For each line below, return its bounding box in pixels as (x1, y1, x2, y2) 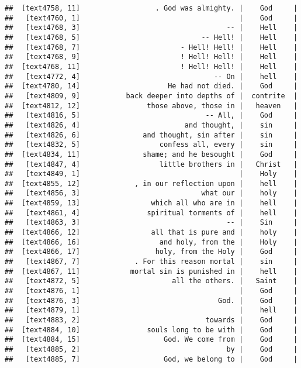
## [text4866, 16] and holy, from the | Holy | (5, 238, 298, 246)
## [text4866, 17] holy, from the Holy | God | (5, 247, 298, 256)
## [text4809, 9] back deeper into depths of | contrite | (5, 91, 298, 100)
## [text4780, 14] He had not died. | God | (5, 82, 298, 91)
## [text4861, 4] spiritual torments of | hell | (5, 208, 298, 217)
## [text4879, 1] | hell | (5, 306, 298, 315)
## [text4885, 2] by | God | (5, 345, 298, 353)
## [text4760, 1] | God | (5, 13, 298, 22)
